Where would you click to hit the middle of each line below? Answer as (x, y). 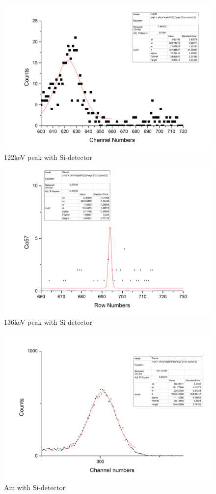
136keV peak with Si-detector (48, 322)
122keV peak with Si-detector (48, 157)
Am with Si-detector (35, 487)
